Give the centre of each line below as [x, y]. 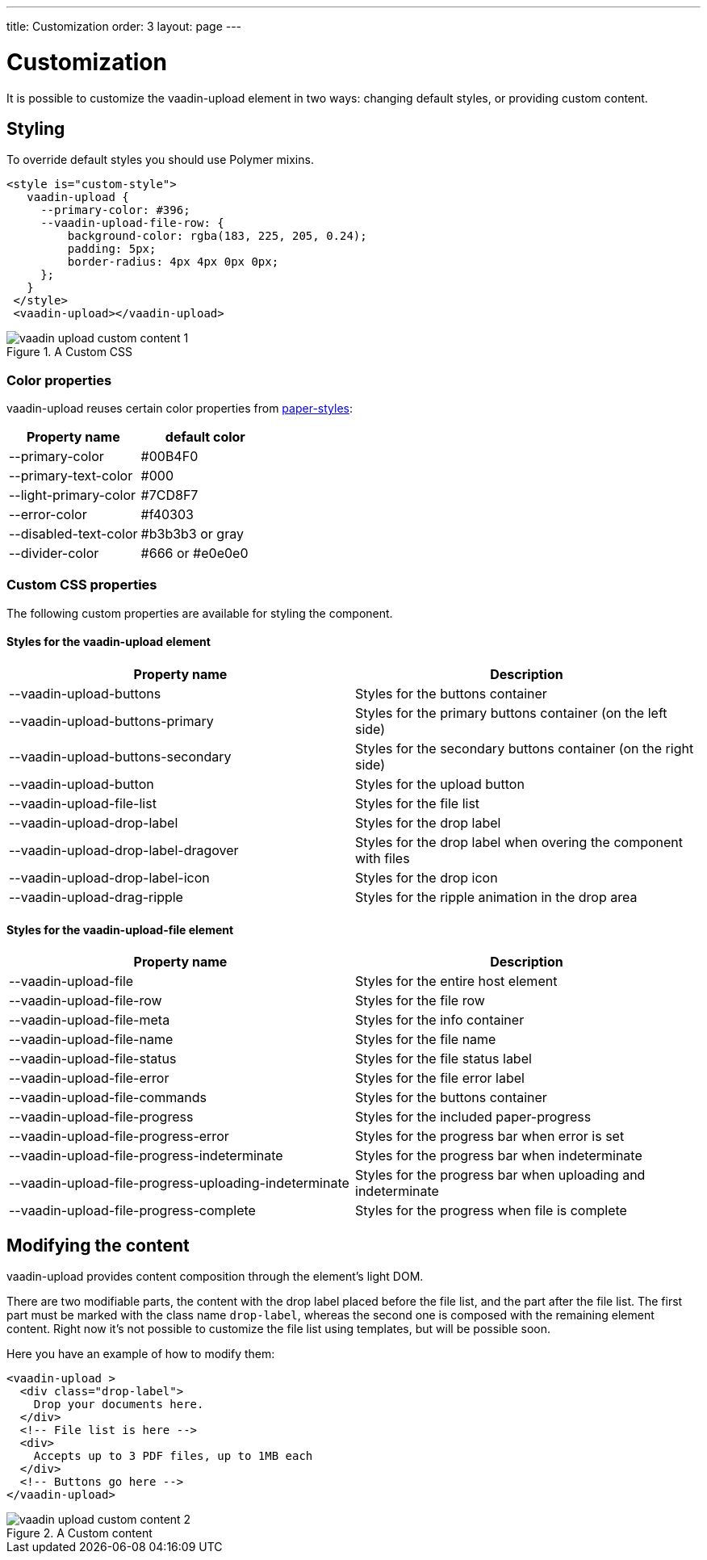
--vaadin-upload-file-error [89, 1078]
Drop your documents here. [119, 1405]
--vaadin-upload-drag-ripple [96, 897]
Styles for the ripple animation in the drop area [496, 897]
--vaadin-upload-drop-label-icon [109, 878]
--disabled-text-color [73, 534]
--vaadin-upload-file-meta [90, 1020]
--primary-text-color [71, 476]
